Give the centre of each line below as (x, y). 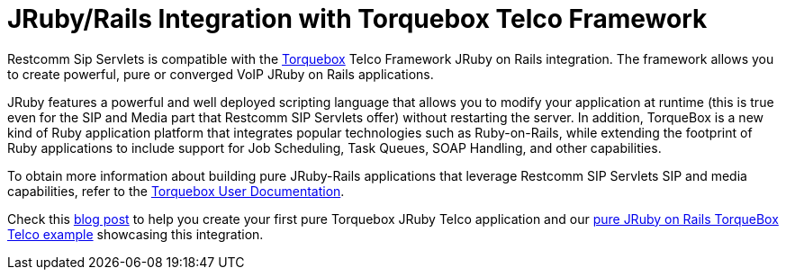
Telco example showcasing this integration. (136, 234)
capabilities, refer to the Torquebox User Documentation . (176, 191)
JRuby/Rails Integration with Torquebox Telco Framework (357, 19)
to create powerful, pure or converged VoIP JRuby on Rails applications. (221, 74)
